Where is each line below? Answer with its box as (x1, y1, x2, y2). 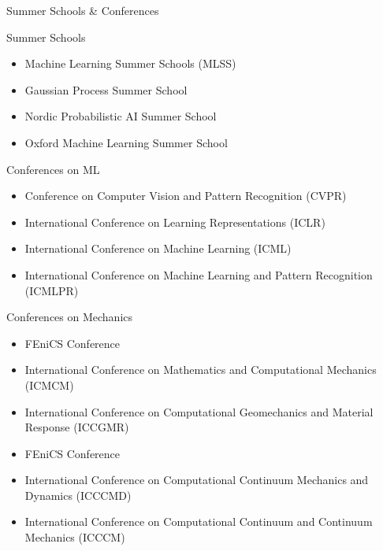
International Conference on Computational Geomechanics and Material (24, 403, 374, 420)
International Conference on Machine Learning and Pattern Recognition (24, 266, 373, 283)
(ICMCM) (24, 376, 74, 393)
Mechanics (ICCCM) (24, 529, 125, 545)
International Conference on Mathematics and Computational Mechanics (24, 361, 377, 378)
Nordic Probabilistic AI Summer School (24, 108, 217, 124)
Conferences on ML (6, 161, 100, 177)
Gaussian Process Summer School (24, 81, 188, 98)
